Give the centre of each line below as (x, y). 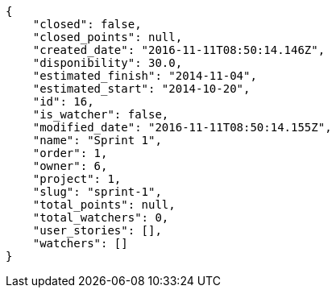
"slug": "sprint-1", (97, 192)
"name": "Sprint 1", (97, 140)
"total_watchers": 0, (101, 217)
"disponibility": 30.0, (108, 63)
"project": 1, (77, 179)
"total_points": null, (104, 205)
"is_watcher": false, (101, 114)
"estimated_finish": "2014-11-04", (145, 76)
